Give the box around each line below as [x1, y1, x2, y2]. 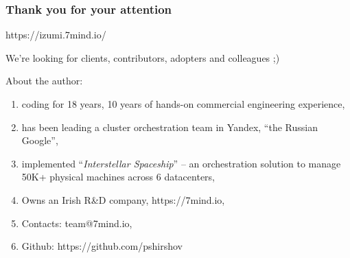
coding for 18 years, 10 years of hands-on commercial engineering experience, [21, 97, 345, 110]
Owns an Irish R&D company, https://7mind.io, [21, 192, 225, 207]
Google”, [21, 133, 58, 148]
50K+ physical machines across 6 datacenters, [21, 169, 215, 184]
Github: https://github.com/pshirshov [21, 239, 183, 253]
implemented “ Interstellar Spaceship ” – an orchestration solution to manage [21, 156, 341, 170]
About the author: [5, 73, 83, 88]
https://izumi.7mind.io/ [5, 27, 106, 42]
